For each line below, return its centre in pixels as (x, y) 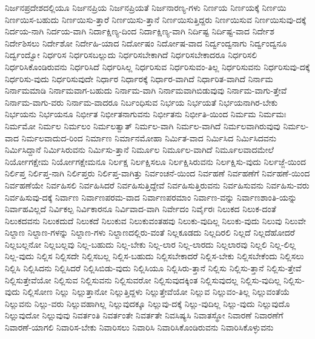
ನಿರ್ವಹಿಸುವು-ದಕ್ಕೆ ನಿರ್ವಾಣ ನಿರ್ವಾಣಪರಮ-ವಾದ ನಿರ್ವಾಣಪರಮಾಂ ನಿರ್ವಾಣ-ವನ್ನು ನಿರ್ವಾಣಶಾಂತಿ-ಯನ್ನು (151, 197)
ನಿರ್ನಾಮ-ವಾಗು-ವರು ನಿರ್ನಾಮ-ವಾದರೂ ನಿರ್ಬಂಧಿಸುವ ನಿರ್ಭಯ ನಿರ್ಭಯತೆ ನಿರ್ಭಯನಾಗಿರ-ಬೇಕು (141, 102)
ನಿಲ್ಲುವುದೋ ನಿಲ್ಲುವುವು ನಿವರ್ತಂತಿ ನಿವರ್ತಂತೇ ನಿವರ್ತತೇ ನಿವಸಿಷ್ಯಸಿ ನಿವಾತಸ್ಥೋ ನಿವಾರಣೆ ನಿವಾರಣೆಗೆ (144, 315)
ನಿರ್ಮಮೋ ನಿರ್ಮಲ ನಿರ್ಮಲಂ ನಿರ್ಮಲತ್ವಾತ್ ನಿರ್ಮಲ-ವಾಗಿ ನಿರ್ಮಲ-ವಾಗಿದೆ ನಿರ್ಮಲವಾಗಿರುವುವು (143, 125)
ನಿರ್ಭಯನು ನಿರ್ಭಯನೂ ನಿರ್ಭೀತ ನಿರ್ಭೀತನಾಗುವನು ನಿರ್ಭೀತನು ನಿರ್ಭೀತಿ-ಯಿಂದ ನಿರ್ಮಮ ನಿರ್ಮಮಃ (146, 114)
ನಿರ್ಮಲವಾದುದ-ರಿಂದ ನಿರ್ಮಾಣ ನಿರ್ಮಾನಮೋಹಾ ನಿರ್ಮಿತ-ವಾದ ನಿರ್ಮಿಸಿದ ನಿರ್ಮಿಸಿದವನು (149, 137)
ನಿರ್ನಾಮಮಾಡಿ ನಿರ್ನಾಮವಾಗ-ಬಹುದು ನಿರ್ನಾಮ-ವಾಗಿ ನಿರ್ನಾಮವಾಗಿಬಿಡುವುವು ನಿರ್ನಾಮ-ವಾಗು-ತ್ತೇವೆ (146, 90)
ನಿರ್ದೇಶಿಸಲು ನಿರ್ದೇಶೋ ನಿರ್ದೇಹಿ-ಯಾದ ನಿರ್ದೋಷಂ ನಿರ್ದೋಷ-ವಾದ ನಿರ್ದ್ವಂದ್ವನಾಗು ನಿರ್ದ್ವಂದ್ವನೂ (146, 43)
